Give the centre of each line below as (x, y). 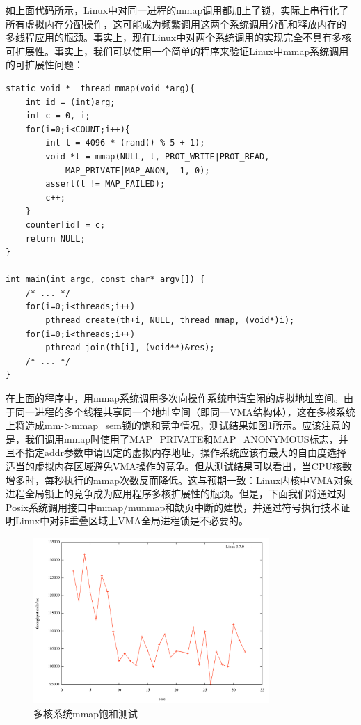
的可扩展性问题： (45, 64)
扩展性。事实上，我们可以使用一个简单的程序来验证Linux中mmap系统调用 (182, 50)
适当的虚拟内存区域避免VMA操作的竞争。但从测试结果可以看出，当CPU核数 (179, 466)
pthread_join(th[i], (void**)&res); (130, 348)
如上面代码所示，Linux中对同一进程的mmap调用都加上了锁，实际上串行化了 (177, 10)
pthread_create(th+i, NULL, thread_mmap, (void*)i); (170, 321)
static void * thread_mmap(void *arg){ (101, 88)
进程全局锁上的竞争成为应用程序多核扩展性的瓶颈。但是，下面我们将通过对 (176, 493)
